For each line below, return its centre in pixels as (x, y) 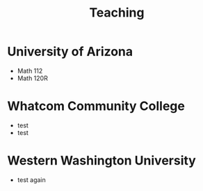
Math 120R (33, 78)
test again (32, 180)
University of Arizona (70, 52)
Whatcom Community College (96, 106)
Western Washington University (101, 161)
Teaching (117, 13)
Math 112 (30, 71)
